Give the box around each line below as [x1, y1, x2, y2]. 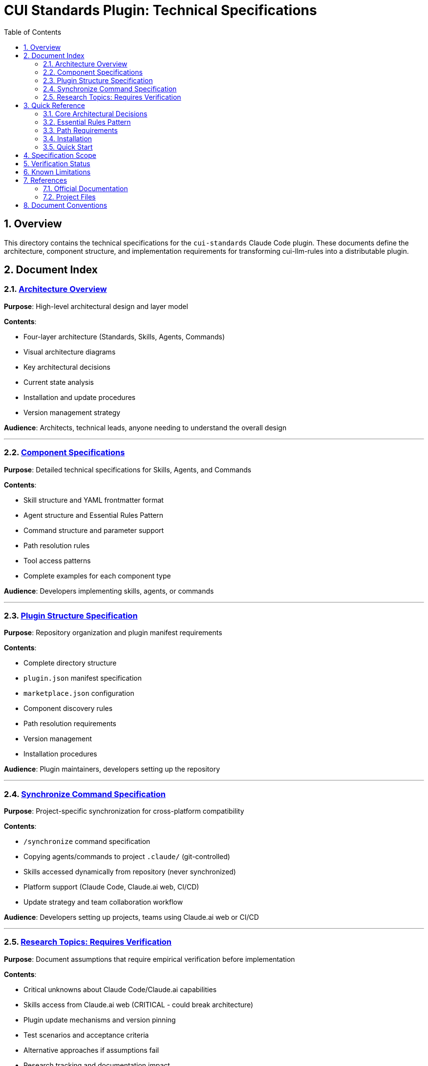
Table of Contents [4, 27, 62, 36]
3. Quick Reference [23, 101, 85, 110]
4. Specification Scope [23, 151, 96, 159]
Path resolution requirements [23, 719, 116, 728]
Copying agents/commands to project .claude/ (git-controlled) [23, 852, 230, 861]
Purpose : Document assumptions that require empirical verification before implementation [4, 955, 295, 963]
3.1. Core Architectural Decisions [43, 109, 148, 118]
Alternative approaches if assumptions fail [23, 1045, 159, 1054]
